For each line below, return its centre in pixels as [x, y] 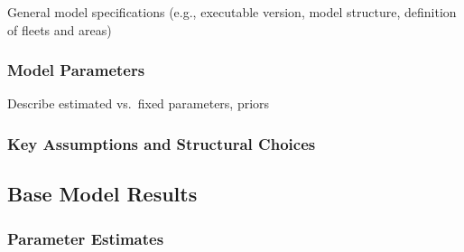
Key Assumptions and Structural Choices [162, 143]
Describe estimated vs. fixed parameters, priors [139, 103]
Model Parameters [76, 70]
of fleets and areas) [60, 29]
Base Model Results [102, 194]
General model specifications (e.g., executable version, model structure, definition [232, 12]
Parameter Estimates [86, 238]
